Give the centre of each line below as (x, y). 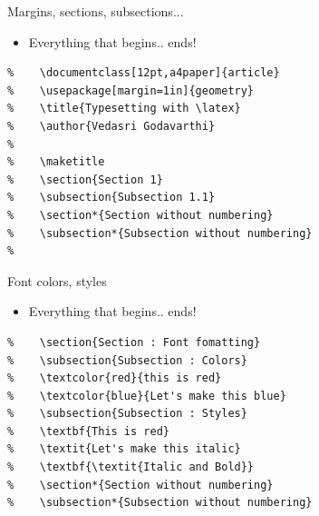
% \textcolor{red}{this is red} (115, 378)
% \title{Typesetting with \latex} (124, 109)
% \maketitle (56, 162)
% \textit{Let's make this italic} (124, 449)
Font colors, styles (57, 280)
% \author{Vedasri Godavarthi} (111, 126)
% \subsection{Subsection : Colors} (127, 360)
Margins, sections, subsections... (96, 11)
